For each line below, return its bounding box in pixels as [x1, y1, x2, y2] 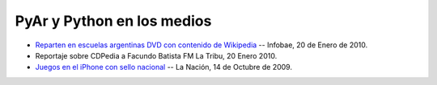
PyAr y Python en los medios [15, 12, 212, 30]
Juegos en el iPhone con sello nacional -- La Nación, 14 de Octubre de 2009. [35, 63, 293, 72]
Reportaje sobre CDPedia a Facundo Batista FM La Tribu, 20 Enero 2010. [35, 51, 278, 60]
